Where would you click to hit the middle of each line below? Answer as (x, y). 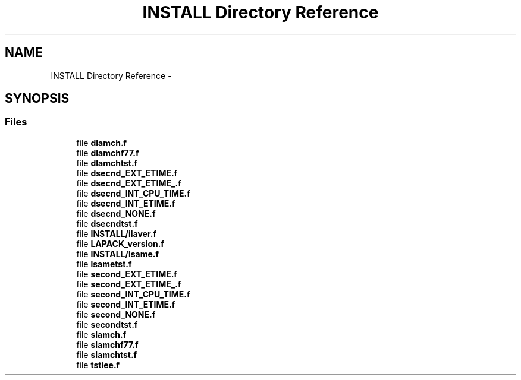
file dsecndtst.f (107, 223)
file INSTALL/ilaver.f (116, 233)
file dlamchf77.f (108, 153)
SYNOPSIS (37, 99)
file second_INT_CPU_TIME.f (133, 294)
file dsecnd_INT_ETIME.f (126, 203)
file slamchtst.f (107, 354)
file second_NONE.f (116, 314)
